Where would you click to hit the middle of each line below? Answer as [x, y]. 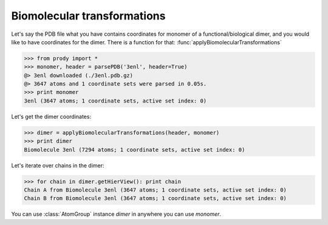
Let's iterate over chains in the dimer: [58, 165]
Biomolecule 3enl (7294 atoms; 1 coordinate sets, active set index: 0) [135, 149]
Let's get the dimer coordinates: [51, 116]
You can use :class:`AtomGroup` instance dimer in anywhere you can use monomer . [116, 214]
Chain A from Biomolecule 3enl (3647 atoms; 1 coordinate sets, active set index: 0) [155, 190]
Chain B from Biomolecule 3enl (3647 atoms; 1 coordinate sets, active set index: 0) [155, 198]
